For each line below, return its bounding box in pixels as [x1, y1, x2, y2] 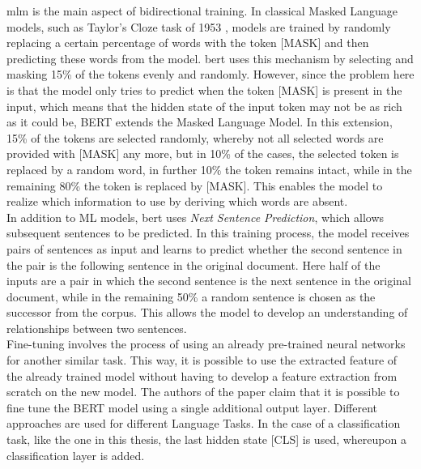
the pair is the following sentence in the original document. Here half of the [6, 256, 381, 273]
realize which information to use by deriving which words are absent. [6, 193, 348, 210]
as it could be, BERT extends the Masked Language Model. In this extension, [6, 113, 393, 130]
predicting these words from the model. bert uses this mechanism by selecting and [6, 49, 414, 66]
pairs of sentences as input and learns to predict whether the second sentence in [6, 240, 402, 257]
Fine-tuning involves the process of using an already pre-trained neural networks [6, 335, 406, 352]
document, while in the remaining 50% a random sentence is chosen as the [6, 288, 376, 305]
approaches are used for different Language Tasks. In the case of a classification [6, 415, 401, 432]
